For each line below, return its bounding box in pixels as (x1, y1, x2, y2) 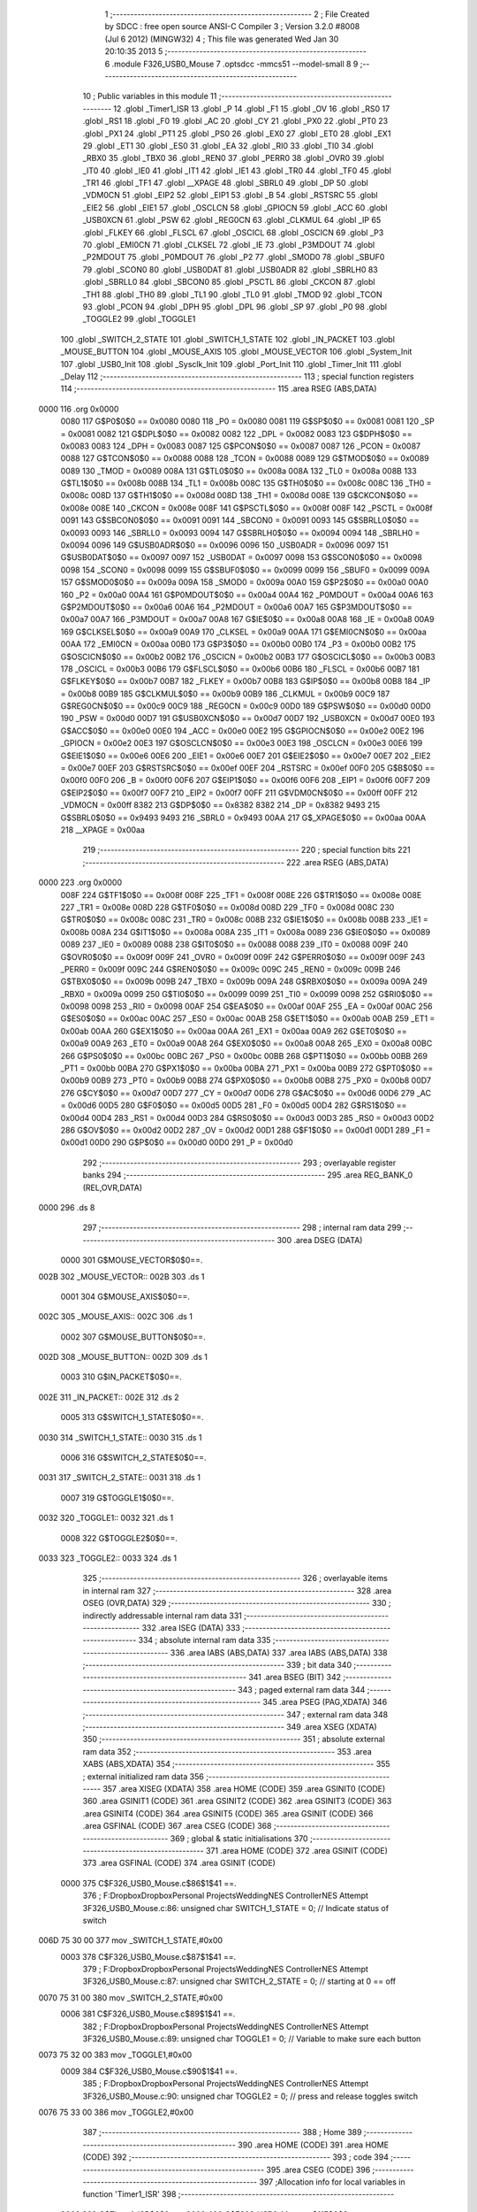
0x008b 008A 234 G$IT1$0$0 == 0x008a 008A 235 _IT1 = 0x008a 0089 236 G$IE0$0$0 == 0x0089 (60, 926, 431, 937)
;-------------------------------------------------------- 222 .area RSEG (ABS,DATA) (82, 856, 389, 867)
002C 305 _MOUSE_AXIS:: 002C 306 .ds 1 (38, 1311, 193, 1322)
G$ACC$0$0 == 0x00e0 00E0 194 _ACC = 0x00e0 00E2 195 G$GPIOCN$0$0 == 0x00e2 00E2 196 (60, 726, 425, 736)
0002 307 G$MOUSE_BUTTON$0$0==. (60, 1332, 207, 1342)
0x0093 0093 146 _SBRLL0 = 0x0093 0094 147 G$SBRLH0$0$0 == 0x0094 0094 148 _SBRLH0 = (60, 527, 420, 538)
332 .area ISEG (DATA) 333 (141, 1622, 241, 1632)
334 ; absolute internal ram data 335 (138, 1635, 271, 1646)
